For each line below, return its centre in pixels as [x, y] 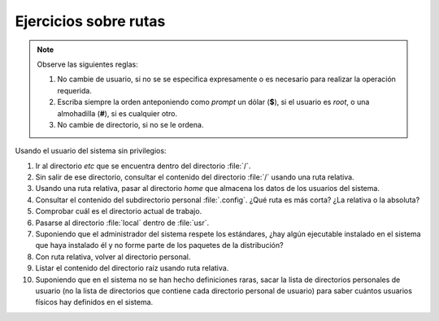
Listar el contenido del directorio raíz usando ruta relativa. [132, 268]
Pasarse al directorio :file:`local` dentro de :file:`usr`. [122, 223]
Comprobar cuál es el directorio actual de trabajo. [119, 211]
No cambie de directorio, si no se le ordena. [130, 124]
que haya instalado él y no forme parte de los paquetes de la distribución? [159, 245]
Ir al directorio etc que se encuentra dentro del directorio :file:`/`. [143, 166]
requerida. [75, 90]
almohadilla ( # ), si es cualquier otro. [117, 113]
